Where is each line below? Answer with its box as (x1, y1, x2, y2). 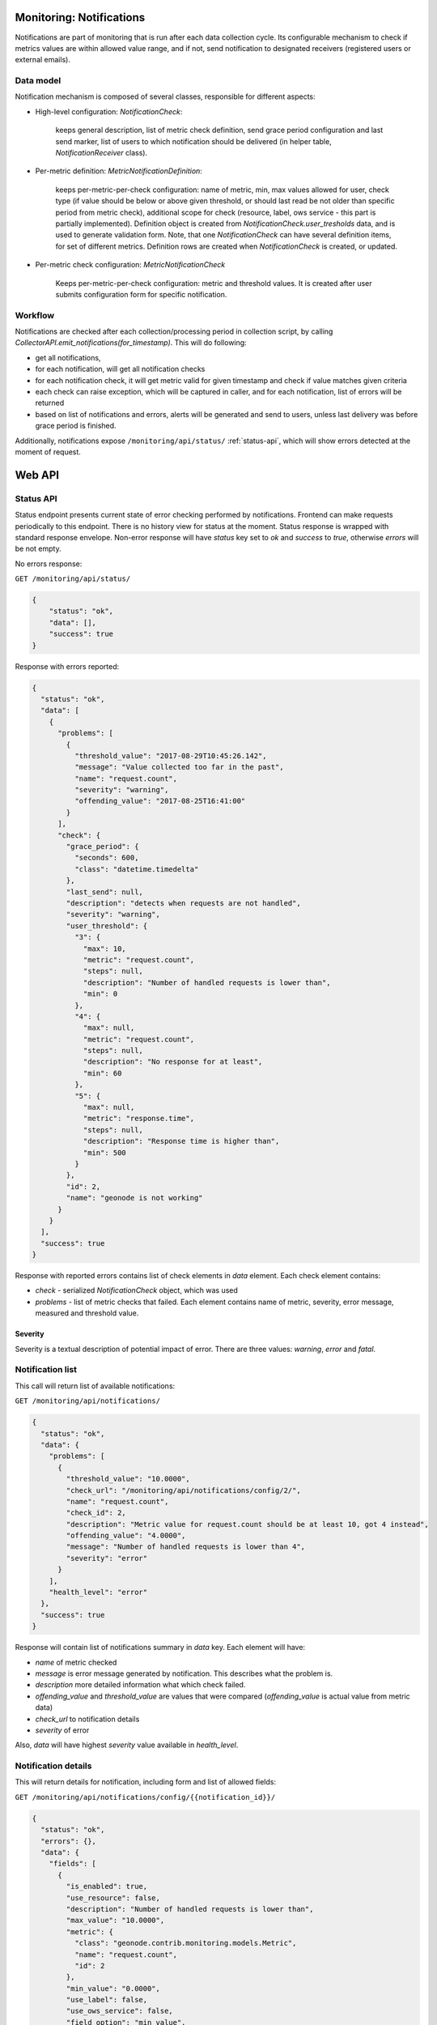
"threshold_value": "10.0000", (66, 1474, 190, 1484)
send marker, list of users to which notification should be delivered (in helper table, (55, 136, 332, 146)
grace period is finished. (35, 421, 117, 431)
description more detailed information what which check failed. (35, 1680, 246, 1690)
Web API (15, 468, 60, 482)
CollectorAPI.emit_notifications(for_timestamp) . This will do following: (15, 338, 247, 347)
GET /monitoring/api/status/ (15, 574, 131, 583)
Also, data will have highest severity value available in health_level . (15, 1740, 239, 1750)
